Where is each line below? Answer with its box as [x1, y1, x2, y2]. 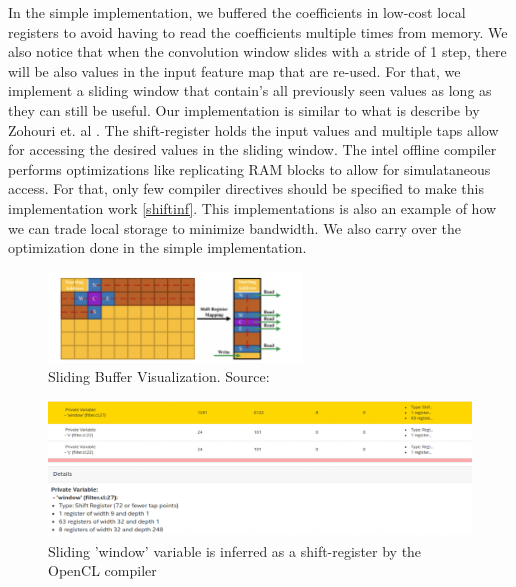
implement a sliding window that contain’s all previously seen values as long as [8, 80, 492, 101]
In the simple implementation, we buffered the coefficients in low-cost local [8, 2, 466, 22]
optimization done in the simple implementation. [8, 237, 307, 258]
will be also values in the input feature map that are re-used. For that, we [8, 60, 461, 81]
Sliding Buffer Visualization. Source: [48, 366, 270, 387]
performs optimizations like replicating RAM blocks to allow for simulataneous [8, 158, 491, 179]
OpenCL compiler [48, 560, 157, 581]
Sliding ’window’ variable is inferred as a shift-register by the [48, 540, 422, 561]
